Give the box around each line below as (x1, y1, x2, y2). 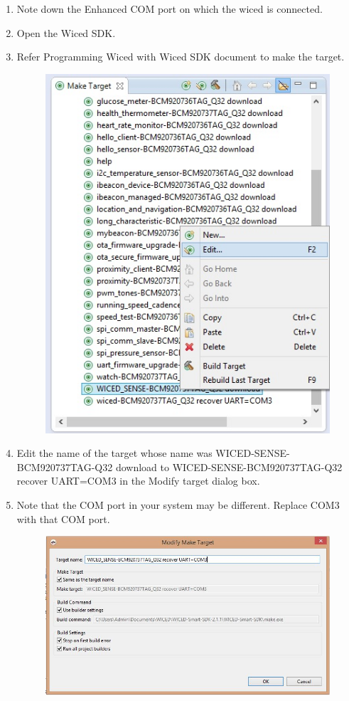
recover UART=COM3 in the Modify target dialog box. (16, 473, 260, 488)
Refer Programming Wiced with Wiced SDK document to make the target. (16, 49, 345, 64)
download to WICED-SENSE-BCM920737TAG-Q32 (115, 459, 343, 474)
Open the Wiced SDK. (16, 25, 116, 40)
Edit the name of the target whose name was (16, 446, 213, 460)
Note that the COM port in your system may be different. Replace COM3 (16, 497, 340, 512)
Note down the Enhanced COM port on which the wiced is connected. (16, 1, 323, 16)
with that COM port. (16, 511, 110, 526)
